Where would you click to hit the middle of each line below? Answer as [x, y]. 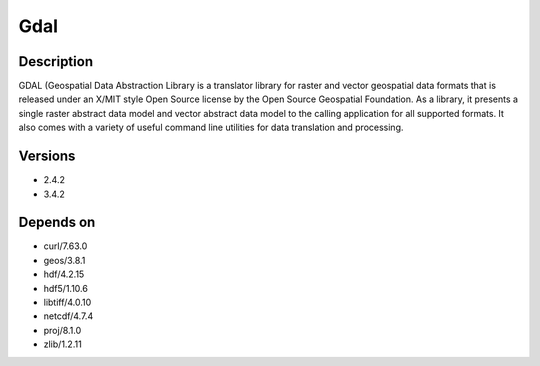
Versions [47, 156]
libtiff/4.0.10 [67, 302]
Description [56, 61]
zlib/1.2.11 [62, 344]
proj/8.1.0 [62, 330]
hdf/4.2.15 [64, 274]
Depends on [57, 222]
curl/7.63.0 [65, 246]
